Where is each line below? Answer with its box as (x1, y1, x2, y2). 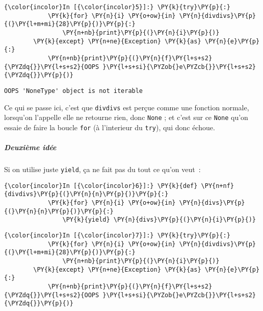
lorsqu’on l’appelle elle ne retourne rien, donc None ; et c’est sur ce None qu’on (4, 112, 248, 123)
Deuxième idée (4, 142, 57, 153)
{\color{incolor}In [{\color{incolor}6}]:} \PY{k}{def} (4, 182, 198, 189)
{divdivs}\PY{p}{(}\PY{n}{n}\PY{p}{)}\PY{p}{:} (4, 190, 169, 198)
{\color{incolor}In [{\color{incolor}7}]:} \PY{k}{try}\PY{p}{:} (4, 232, 230, 240)
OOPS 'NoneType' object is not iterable (4, 87, 143, 94)
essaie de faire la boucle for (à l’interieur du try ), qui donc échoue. (4, 122, 215, 132)
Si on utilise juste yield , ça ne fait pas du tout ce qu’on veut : (4, 164, 201, 175)
